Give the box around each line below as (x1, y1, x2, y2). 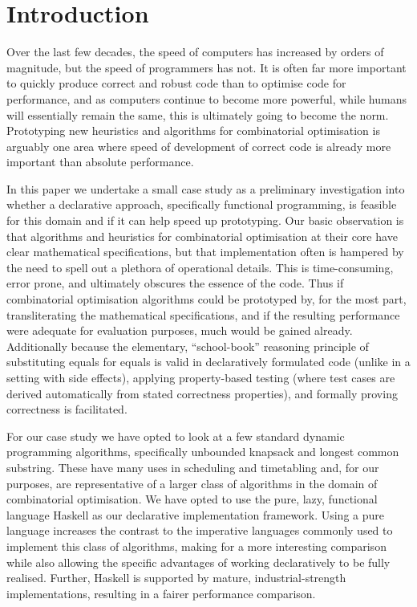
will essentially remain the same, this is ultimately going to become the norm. (6, 106, 389, 123)
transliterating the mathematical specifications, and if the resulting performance (6, 306, 400, 323)
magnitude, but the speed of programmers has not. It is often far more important (6, 59, 407, 75)
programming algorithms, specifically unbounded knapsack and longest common (6, 443, 399, 460)
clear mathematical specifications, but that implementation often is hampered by (6, 243, 404, 260)
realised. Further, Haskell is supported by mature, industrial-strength (6, 569, 346, 586)
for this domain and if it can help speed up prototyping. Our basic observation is (6, 212, 404, 229)
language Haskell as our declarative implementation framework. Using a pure (6, 506, 384, 523)
